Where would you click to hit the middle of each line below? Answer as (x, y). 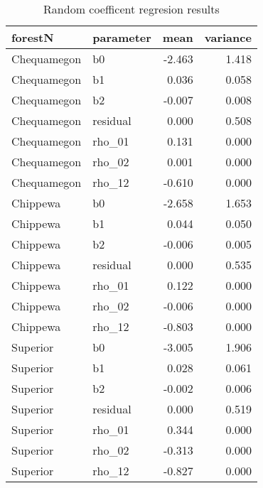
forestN (33, 37)
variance (228, 37)
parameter (122, 37)
